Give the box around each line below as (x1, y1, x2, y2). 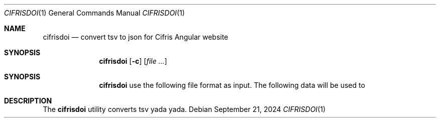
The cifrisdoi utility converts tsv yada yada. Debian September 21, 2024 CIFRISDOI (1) (43, 105, 326, 113)
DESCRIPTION (4, 96, 52, 105)
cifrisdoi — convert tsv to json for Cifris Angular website (43, 33, 229, 41)
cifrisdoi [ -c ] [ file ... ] (99, 57, 167, 65)
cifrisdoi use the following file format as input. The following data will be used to (99, 81, 365, 89)
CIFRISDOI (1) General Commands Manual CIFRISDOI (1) (4, 9, 185, 17)
